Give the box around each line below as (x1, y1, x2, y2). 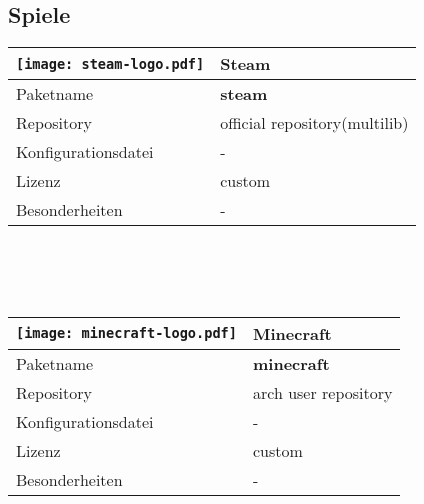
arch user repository (252, 380, 393, 404)
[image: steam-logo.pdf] (16, 55, 205, 72)
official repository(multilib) (220, 111, 409, 135)
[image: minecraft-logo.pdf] (16, 325, 237, 342)
